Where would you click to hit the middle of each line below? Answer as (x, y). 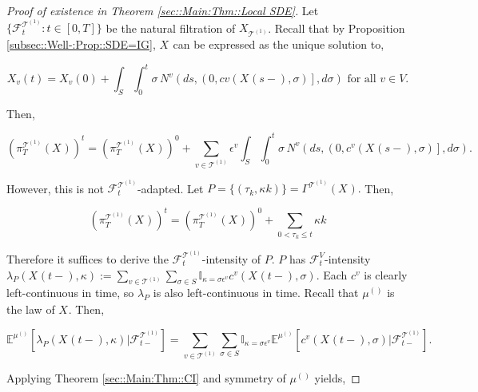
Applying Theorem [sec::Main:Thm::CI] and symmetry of (146, 378)
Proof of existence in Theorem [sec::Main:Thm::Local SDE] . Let (163, 10)
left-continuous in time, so (70, 293)
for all (362, 79)
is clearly (386, 274)
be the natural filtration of (171, 28)
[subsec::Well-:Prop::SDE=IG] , (81, 44)
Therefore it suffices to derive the (88, 258)
